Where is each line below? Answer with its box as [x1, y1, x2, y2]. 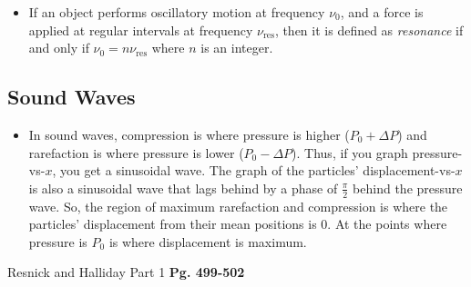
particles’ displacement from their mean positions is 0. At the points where [28, 214, 447, 233]
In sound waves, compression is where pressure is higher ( [28, 124, 350, 143]
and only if [28, 38, 89, 57]
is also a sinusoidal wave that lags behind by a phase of [28, 178, 338, 197]
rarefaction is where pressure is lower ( [28, 143, 244, 162]
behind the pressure [353, 178, 463, 197]
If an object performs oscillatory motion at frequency [28, 3, 325, 21]
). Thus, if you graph [292, 143, 408, 162]
